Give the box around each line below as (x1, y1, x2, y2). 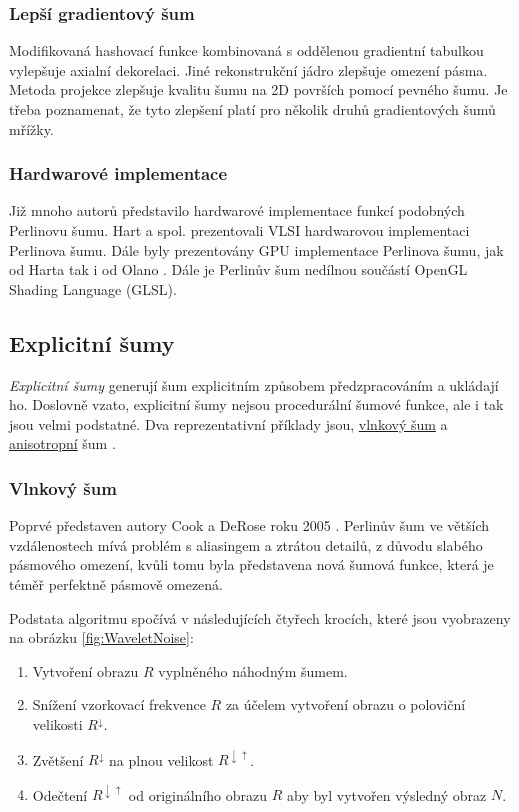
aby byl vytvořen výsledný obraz (286, 784, 487, 805)
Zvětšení (32, 749, 84, 770)
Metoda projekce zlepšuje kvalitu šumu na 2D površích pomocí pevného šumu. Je (9, 79, 508, 100)
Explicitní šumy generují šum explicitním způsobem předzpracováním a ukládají (9, 374, 499, 395)
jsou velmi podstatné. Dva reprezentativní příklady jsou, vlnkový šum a (9, 413, 448, 434)
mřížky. (9, 118, 54, 139)
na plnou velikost (109, 749, 214, 770)
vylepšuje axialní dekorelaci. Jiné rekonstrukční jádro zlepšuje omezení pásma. (9, 59, 488, 80)
